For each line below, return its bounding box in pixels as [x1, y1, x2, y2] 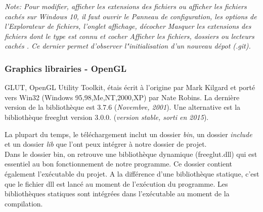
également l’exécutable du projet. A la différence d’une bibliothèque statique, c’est [5, 168, 259, 179]
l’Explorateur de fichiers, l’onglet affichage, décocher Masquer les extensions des [5, 21, 251, 31]
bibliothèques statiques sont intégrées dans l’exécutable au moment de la [5, 188, 230, 199]
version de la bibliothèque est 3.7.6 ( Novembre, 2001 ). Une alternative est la [5, 102, 241, 112]
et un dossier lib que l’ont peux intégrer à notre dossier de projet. [5, 139, 207, 149]
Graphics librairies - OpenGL [5, 62, 126, 74]
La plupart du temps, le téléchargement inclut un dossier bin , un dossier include [5, 129, 252, 139]
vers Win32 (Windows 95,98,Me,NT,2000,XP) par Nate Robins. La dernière [5, 92, 240, 102]
